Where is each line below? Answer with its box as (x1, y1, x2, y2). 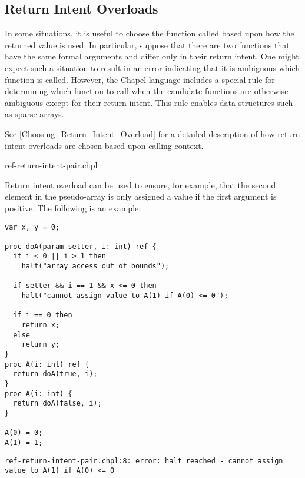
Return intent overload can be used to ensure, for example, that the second (5, 178, 276, 191)
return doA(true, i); (13, 370, 98, 379)
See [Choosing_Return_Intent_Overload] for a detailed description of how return (5, 127, 300, 140)
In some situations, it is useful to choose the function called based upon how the (5, 27, 294, 39)
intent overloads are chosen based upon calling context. (5, 139, 204, 151)
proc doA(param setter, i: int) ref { (5, 242, 157, 251)
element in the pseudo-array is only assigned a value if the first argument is (5, 190, 277, 203)
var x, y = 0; (5, 223, 60, 231)
